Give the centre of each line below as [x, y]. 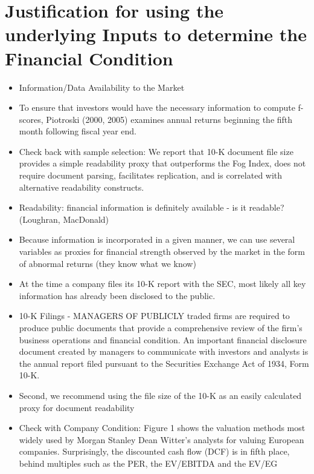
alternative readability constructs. [82, 187]
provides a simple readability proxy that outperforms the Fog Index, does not [162, 163]
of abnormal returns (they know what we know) [107, 263]
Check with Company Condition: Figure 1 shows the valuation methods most [162, 428]
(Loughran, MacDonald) [64, 219]
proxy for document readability [77, 407]
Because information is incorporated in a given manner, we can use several [157, 239]
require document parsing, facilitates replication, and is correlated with [151, 175]
